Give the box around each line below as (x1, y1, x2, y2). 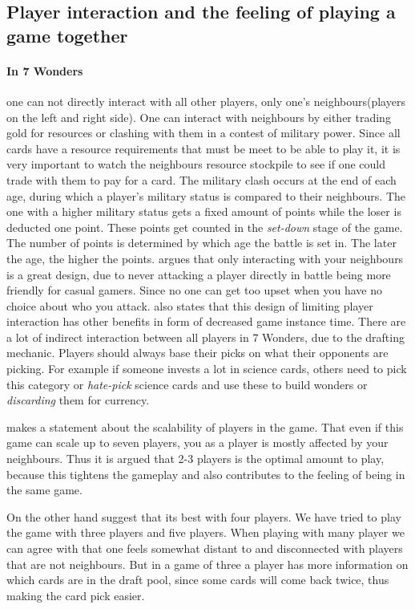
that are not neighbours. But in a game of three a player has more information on (6, 555, 409, 572)
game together (6, 22, 128, 47)
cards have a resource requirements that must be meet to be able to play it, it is (6, 140, 401, 156)
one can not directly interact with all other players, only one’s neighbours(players (6, 92, 405, 109)
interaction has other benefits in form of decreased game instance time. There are (6, 313, 406, 330)
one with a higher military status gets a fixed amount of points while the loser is (6, 203, 401, 220)
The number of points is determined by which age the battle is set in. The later (6, 234, 397, 251)
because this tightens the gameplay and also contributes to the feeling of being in (6, 465, 405, 482)
